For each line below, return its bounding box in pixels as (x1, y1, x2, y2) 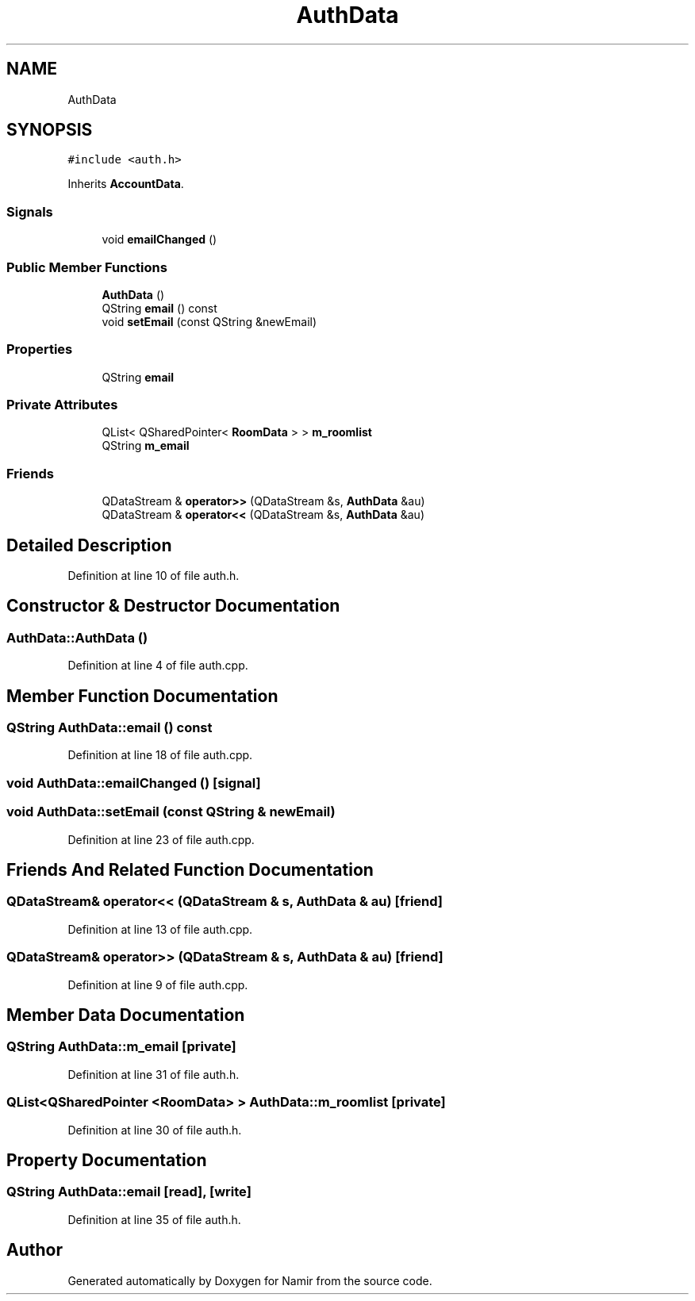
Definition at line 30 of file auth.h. (67, 1123, 242, 1137)
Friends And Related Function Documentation (6, 860, 374, 881)
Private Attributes (6, 397, 118, 413)
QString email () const (102, 301, 217, 315)
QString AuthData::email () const (6, 720, 213, 736)
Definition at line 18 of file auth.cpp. (67, 748, 253, 762)
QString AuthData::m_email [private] (6, 1038, 236, 1055)
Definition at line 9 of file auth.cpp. (67, 977, 248, 992)
